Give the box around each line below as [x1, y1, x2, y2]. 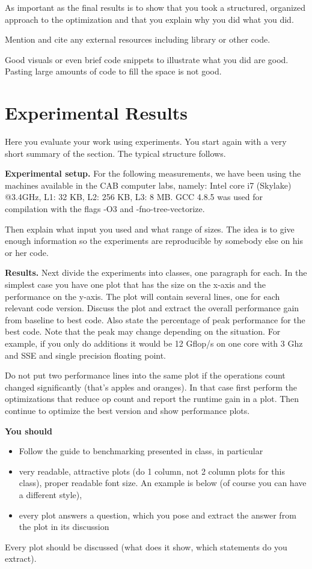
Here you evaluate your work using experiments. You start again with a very [5, 135, 287, 148]
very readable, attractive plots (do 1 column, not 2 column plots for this [19, 464, 285, 477]
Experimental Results [5, 100, 188, 125]
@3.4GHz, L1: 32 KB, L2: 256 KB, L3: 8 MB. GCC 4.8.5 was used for [5, 190, 263, 203]
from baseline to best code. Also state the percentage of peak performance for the [5, 313, 305, 326]
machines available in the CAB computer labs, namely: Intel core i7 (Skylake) [5, 178, 292, 191]
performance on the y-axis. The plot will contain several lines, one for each [5, 290, 280, 302]
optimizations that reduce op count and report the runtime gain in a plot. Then [5, 392, 299, 405]
